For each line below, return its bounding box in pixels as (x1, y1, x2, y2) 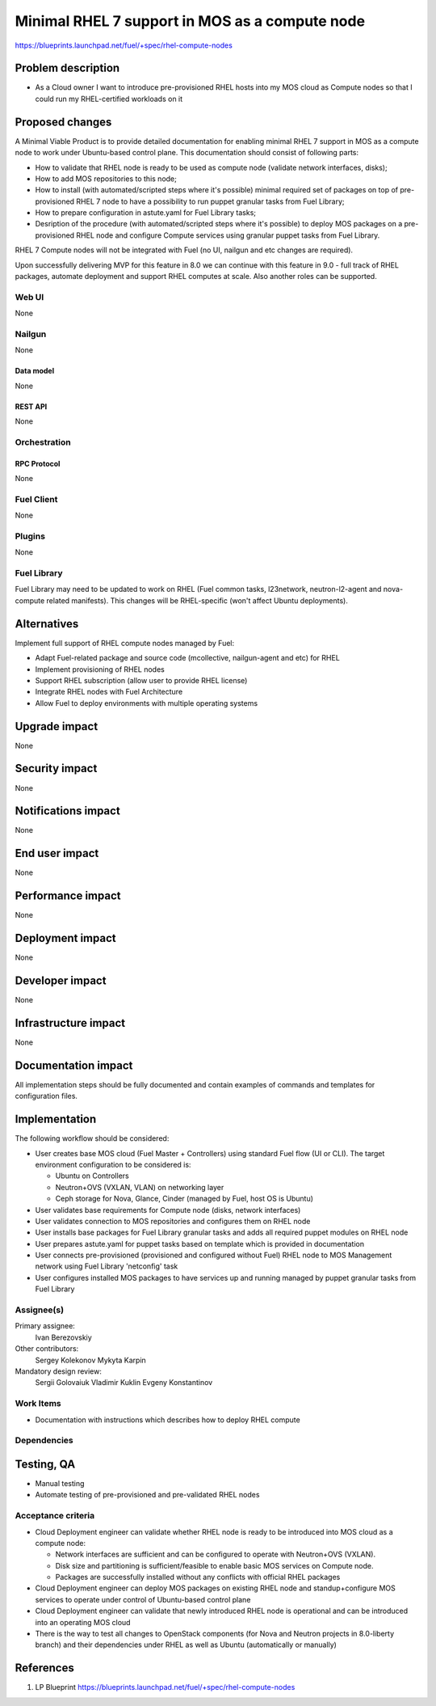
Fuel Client (15, 493, 58, 505)
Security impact (15, 762, 98, 775)
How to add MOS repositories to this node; (35, 174, 177, 184)
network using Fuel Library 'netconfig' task (35, 1261, 178, 1271)
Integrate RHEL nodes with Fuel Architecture (35, 687, 183, 697)
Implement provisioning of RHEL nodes (35, 664, 165, 674)
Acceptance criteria (15, 1510, 95, 1522)
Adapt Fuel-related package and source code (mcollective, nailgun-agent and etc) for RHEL (35, 653, 341, 663)
